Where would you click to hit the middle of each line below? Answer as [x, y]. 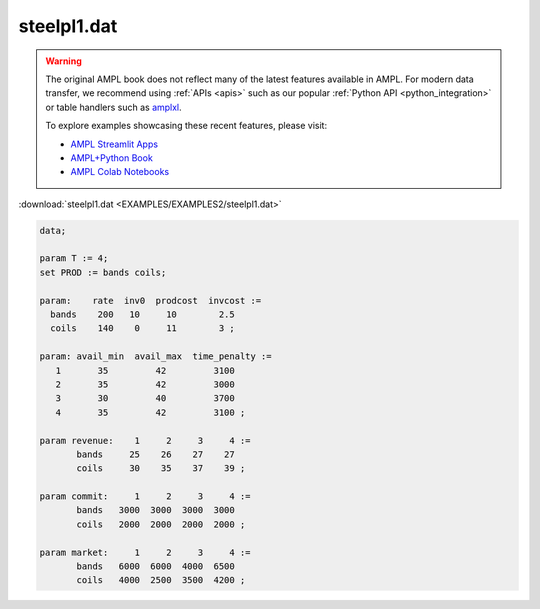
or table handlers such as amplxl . [113, 107]
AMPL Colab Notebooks [120, 172]
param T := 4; [74, 258]
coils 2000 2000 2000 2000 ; [161, 524]
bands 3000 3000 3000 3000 [155, 510]
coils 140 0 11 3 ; [142, 328]
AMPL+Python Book [112, 157]
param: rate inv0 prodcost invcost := [150, 300]
